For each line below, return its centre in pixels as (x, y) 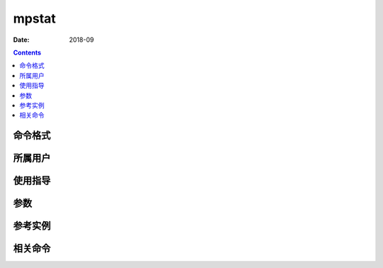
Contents (27, 52)
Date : (21, 40)
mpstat (34, 18)
